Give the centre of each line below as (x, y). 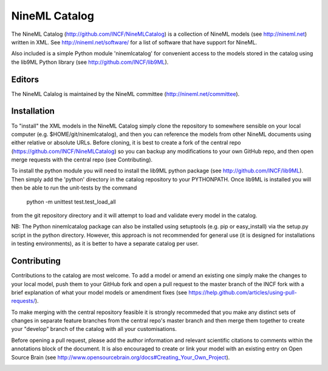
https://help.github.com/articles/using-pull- (243, 292)
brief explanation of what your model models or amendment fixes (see (99, 292)
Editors (25, 79)
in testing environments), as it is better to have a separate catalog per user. (105, 243)
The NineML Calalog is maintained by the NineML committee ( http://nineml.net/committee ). (125, 94)
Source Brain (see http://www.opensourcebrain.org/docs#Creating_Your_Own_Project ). (121, 357)
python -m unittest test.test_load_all (71, 202)
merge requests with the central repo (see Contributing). (82, 160)
